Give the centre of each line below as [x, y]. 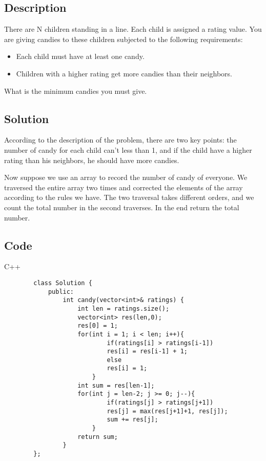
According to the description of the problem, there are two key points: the [120, 140]
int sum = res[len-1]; [116, 385]
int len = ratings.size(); [124, 308]
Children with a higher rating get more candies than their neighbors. [124, 73]
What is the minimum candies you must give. [76, 91]
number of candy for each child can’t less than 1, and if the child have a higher [128, 149]
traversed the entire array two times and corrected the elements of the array [124, 187]
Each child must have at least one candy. [80, 56]
